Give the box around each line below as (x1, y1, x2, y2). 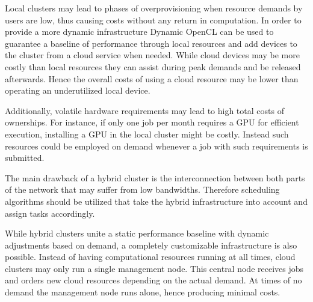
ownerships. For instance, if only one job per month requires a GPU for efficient (5, 116, 299, 128)
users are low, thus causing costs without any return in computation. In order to (5, 13, 302, 26)
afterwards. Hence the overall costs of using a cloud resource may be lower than (5, 72, 299, 85)
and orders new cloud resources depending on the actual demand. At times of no (5, 274, 302, 286)
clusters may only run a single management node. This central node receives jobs (5, 262, 304, 274)
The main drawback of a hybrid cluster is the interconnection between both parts (5, 171, 305, 184)
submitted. (5, 151, 45, 164)
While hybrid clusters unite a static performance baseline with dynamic (5, 227, 269, 240)
